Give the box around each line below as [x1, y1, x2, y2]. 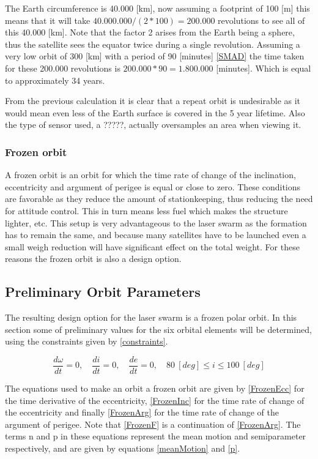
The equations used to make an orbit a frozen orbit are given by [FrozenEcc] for [5, 381, 305, 394]
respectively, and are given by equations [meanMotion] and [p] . [5, 441, 240, 454]
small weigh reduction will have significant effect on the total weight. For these [5, 240, 300, 253]
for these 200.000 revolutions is [5, 61, 120, 74]
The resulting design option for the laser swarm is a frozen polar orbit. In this [5, 311, 297, 324]
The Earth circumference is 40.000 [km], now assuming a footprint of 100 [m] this [5, 2, 310, 14]
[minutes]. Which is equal [216, 61, 311, 74]
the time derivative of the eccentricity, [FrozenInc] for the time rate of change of [5, 394, 305, 406]
